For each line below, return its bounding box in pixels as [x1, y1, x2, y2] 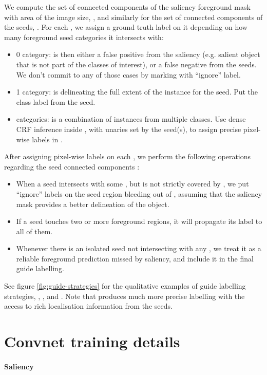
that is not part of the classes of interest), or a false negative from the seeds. [16, 59, 257, 69]
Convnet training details [4, 331, 180, 352]
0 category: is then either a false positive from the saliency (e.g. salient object [16, 49, 260, 60]
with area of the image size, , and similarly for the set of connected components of [4, 11, 263, 22]
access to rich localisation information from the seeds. [4, 301, 173, 311]
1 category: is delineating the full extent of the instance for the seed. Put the [16, 86, 258, 97]
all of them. [16, 226, 53, 236]
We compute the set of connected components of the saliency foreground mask [4, 2, 251, 12]
